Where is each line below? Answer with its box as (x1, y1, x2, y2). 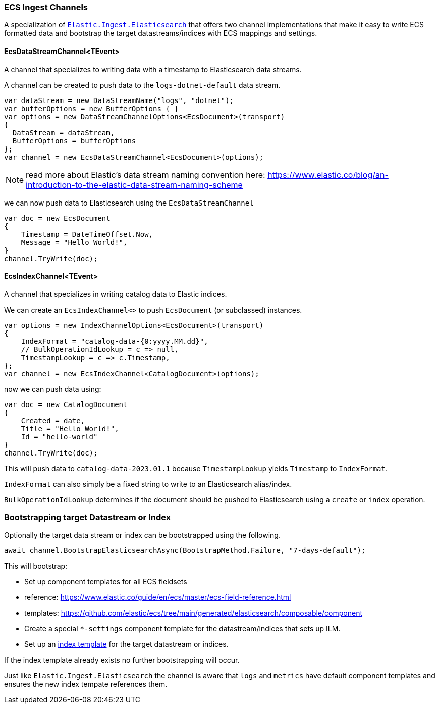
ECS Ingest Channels (4, 2, 88, 12)
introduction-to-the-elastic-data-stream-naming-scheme (26, 179, 243, 190)
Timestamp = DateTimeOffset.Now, (21, 230, 153, 238)
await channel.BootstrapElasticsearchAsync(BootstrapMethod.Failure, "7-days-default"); (4, 546, 366, 554)
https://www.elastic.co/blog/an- (267, 169, 389, 180)
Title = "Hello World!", (21, 424, 119, 433)
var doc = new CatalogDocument (4, 400, 128, 409)
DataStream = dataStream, (12, 128, 115, 137)
